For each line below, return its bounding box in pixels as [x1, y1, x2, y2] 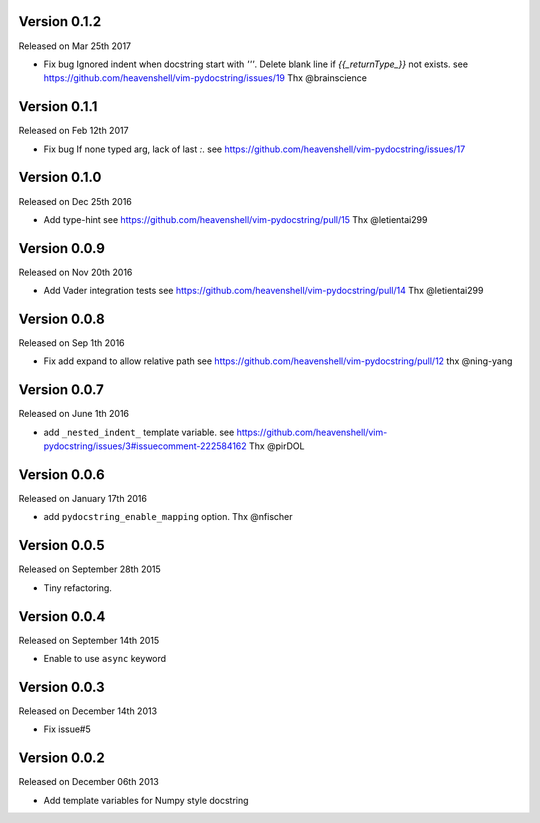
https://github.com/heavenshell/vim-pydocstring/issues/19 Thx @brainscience [43, 72, 367, 84]
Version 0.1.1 [18, 98, 98, 115]
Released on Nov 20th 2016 [18, 266, 133, 278]
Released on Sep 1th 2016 [18, 337, 125, 349]
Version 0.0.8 [18, 311, 105, 327]
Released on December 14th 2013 [18, 705, 158, 717]
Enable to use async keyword [43, 653, 167, 665]
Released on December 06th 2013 [18, 776, 159, 788]
